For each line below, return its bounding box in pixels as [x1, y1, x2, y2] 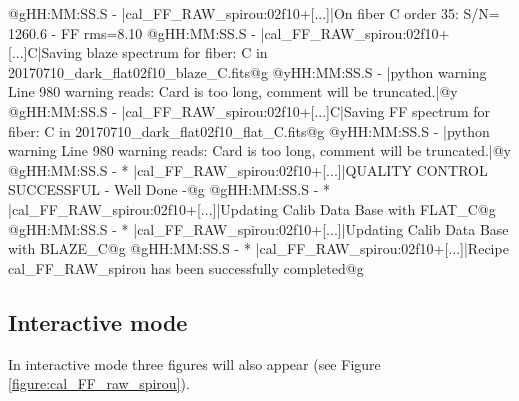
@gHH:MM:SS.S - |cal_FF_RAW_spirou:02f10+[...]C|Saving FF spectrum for [8, 100, 491, 121]
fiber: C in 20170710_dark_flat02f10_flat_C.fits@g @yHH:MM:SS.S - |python [8, 120, 490, 141]
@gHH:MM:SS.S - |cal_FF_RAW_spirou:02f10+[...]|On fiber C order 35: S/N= [8, 3, 500, 23]
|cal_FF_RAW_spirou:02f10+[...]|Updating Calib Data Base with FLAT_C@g [8, 198, 496, 219]
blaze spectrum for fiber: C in [86, 42, 268, 63]
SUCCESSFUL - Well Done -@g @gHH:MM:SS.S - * [8, 179, 331, 200]
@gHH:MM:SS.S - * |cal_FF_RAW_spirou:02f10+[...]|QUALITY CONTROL [8, 159, 488, 180]
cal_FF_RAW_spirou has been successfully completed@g [8, 257, 364, 278]
